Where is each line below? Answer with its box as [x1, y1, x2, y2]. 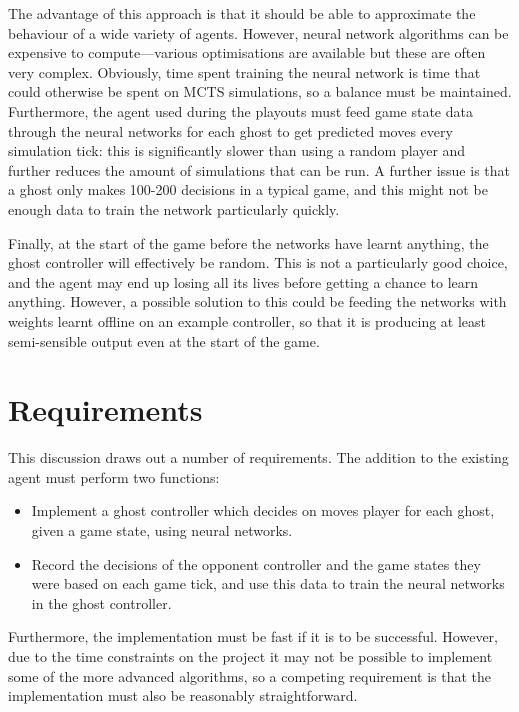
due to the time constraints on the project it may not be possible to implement [8, 645, 493, 666]
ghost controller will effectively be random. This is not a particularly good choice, [8, 252, 508, 273]
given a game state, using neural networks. [31, 520, 293, 540]
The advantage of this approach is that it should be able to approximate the [8, 3, 476, 23]
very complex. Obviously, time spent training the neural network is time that [8, 61, 481, 82]
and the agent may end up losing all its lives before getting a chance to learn [8, 271, 479, 292]
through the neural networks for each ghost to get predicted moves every [8, 120, 453, 141]
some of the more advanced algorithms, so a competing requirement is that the [8, 665, 492, 686]
